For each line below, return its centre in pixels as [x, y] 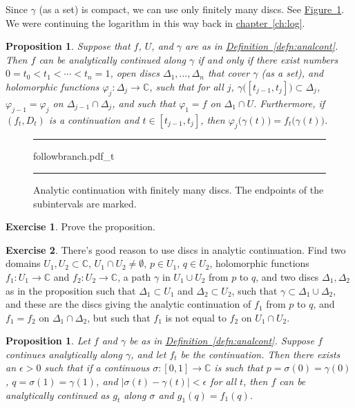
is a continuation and [94, 119]
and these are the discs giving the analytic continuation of [128, 304]
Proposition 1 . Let [48, 341]
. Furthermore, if [289, 103]
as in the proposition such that [71, 290]
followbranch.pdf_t [74, 156]
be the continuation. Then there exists [260, 354]
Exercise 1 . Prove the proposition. [80, 226]
